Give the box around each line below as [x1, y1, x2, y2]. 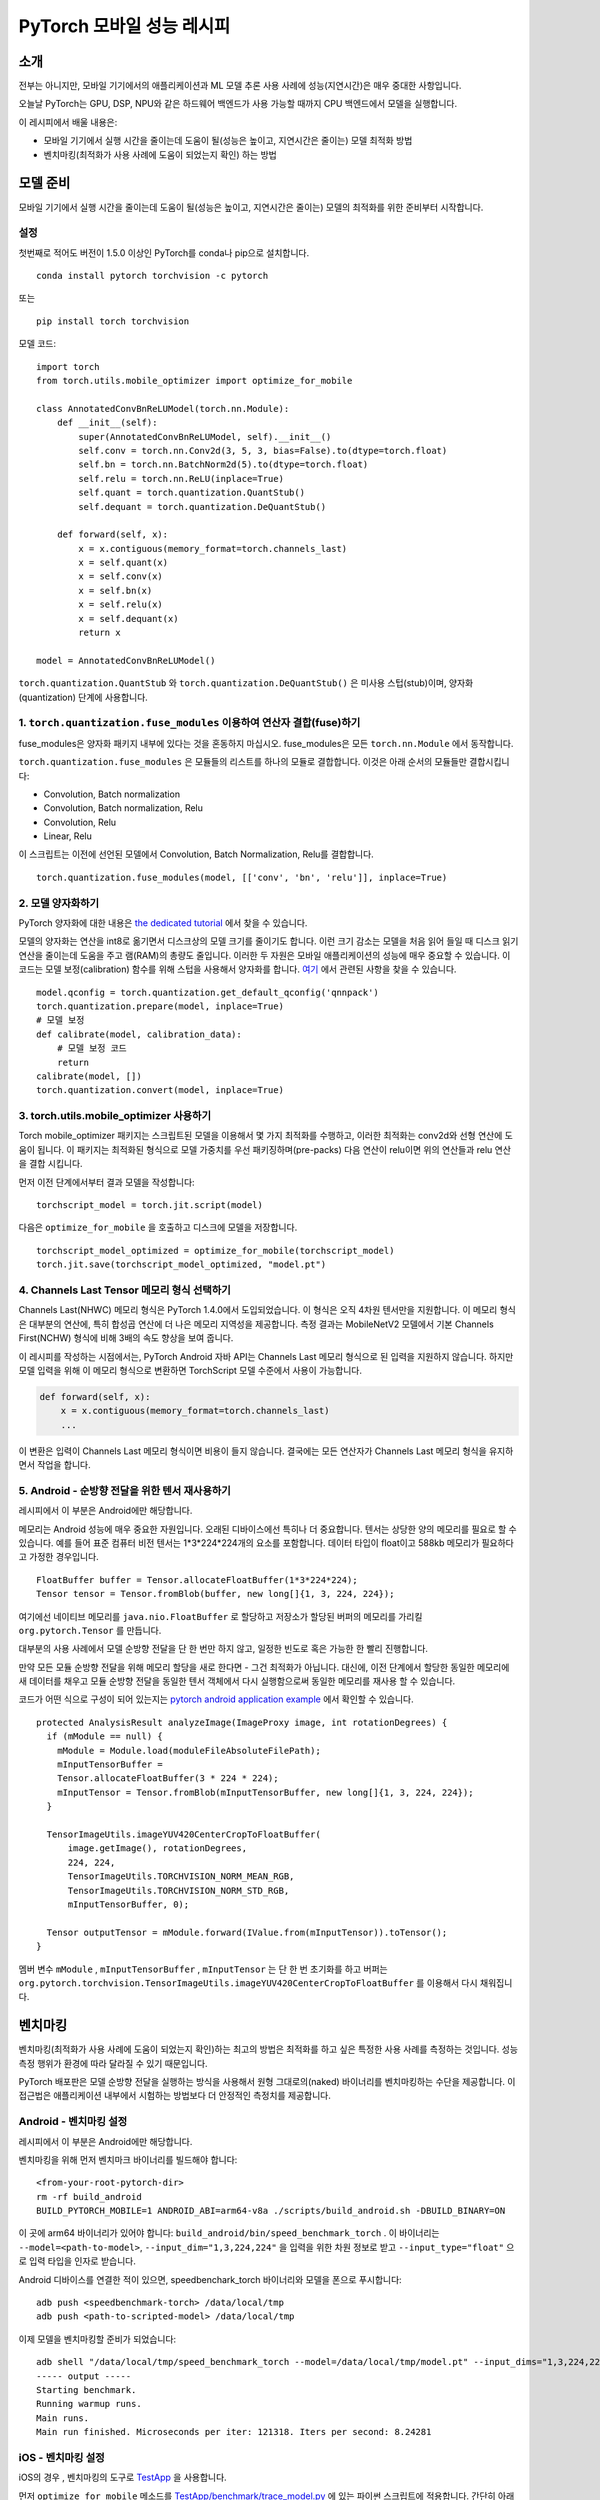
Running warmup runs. [36, 2398, 142, 2410]
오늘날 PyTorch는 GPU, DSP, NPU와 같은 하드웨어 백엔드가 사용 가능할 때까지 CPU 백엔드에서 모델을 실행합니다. [18, 98, 458, 110]
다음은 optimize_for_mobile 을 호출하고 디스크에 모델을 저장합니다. [18, 1221, 298, 1234]
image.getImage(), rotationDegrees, [67, 1843, 248, 1854]
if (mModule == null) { [46, 1731, 164, 1742]
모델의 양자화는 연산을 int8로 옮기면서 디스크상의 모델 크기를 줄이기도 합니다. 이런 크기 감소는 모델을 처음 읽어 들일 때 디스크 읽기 [18, 935, 519, 947]
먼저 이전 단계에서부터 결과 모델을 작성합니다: [18, 1176, 195, 1188]
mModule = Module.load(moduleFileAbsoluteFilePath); [56, 1745, 322, 1756]
